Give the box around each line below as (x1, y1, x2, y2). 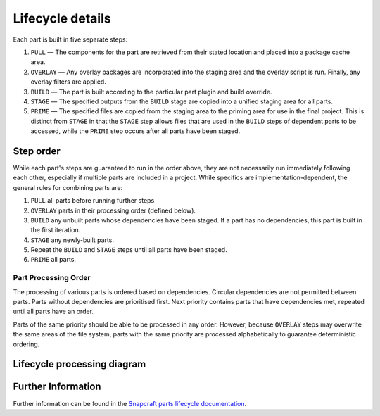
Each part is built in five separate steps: (13, 35, 128, 44)
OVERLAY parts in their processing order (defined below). (30, 206, 196, 215)
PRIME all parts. (30, 256, 77, 264)
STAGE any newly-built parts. (30, 236, 114, 244)
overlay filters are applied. (30, 77, 107, 86)
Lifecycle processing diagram (13, 358, 146, 370)
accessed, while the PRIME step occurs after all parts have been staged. (30, 127, 241, 135)
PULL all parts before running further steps (30, 196, 155, 205)
